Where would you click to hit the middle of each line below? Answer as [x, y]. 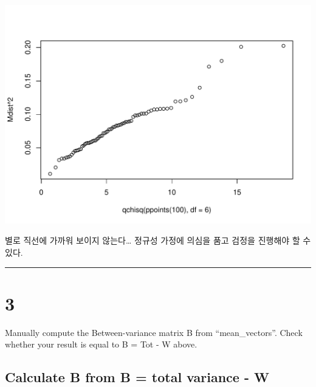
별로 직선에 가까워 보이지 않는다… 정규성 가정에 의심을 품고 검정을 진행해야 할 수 [158, 240]
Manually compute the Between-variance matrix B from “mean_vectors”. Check [154, 332]
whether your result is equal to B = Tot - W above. [101, 344]
